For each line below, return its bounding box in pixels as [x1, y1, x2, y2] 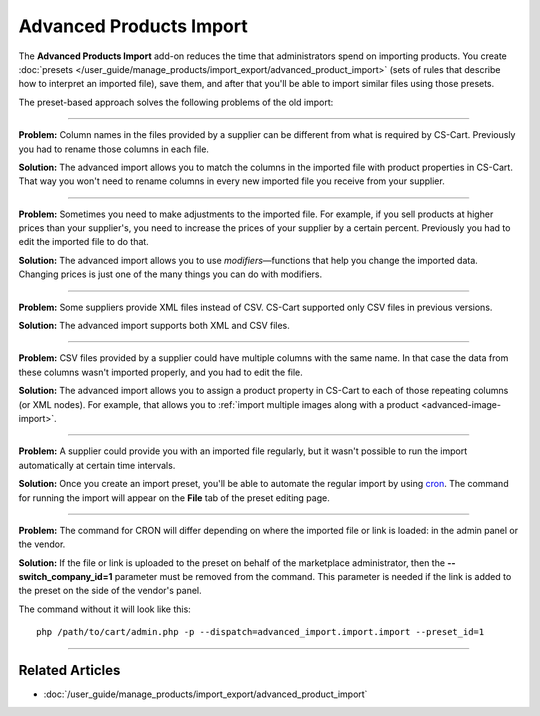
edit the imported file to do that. [18, 236, 149, 248]
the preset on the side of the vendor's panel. [18, 585, 202, 597]
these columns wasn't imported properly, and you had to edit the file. [18, 366, 304, 378]
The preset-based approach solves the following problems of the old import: [18, 96, 334, 108]
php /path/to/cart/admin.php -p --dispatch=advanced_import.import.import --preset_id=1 [36, 626, 485, 638]
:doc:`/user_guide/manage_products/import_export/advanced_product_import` [43, 688, 368, 700]
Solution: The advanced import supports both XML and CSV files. [18, 320, 290, 332]
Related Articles [18, 662, 121, 679]
